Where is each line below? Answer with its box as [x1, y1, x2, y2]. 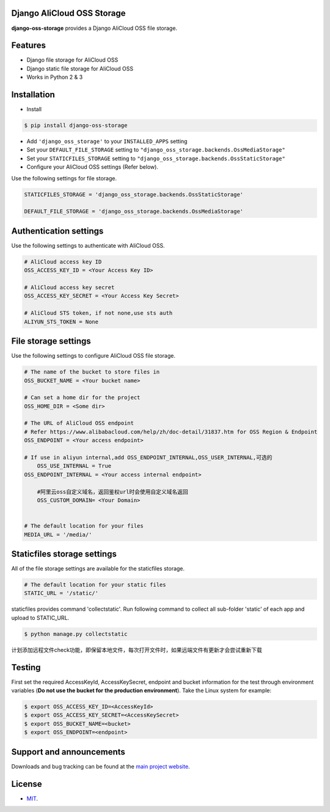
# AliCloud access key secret [24, 284, 115, 291]
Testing [11, 662, 41, 673]
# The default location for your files [24, 523, 144, 530]
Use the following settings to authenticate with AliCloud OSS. [11, 242, 165, 249]
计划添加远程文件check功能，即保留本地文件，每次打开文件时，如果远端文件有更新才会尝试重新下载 [11, 646, 263, 654]
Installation [11, 89, 55, 100]
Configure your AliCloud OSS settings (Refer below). [26, 163, 159, 171]
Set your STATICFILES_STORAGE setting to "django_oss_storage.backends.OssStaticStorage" [26, 155, 285, 162]
